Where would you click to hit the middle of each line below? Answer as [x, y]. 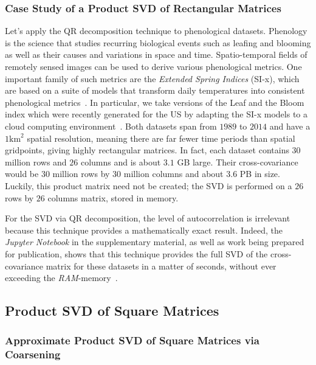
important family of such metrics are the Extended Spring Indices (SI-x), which [152, 78]
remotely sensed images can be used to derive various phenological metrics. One [153, 66]
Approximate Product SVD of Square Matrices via [132, 340]
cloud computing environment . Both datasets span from [111, 126]
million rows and [36, 162]
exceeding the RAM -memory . [61, 278]
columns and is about [121, 162]
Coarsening [33, 354]
